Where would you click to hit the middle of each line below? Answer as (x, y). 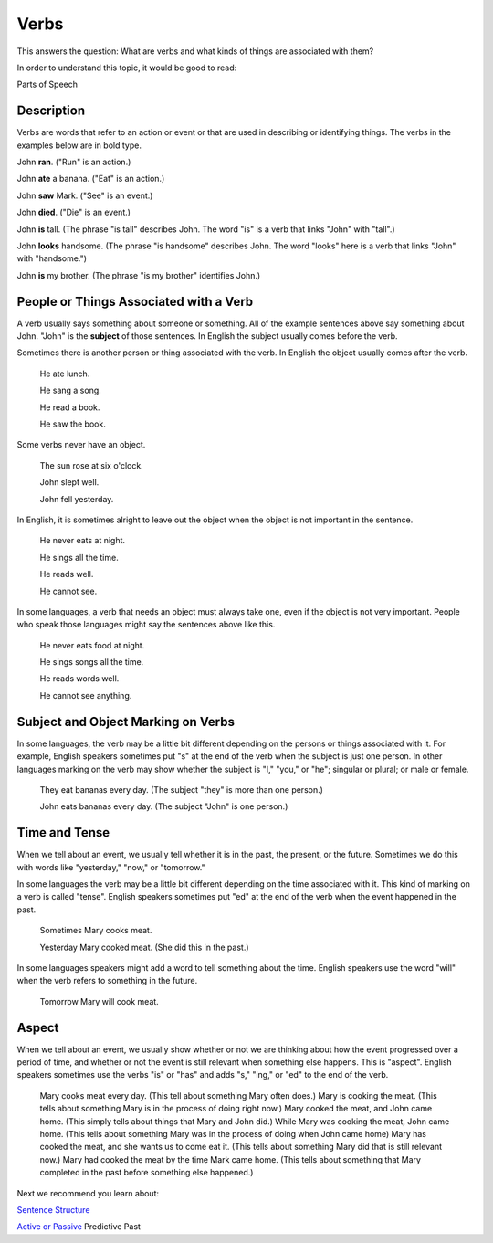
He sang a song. (71, 390)
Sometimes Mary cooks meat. (96, 931)
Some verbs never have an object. (81, 445)
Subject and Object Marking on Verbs (126, 722)
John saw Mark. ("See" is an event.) (85, 195)
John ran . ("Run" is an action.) (74, 162)
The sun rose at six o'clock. (91, 465)
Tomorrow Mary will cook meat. (99, 1001)
